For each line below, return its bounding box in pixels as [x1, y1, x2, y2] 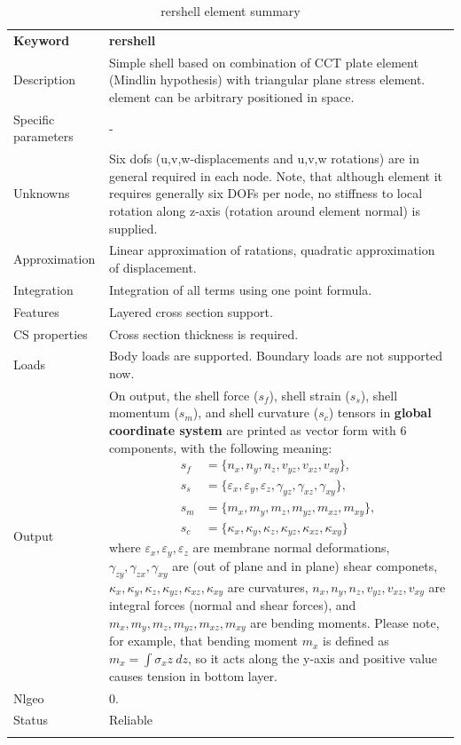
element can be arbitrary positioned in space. [108, 87, 355, 106]
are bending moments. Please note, [250, 613, 440, 631]
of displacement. [108, 258, 197, 276]
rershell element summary [160, 2, 301, 20]
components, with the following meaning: [108, 438, 332, 456]
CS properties [13, 324, 88, 343]
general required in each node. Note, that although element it [108, 166, 443, 185]
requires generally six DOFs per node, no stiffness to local [108, 184, 423, 202]
